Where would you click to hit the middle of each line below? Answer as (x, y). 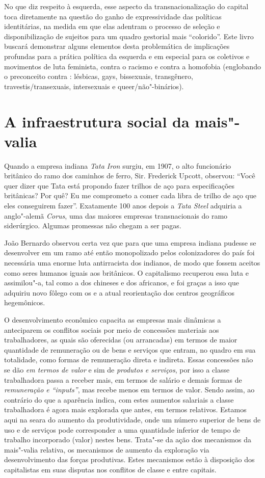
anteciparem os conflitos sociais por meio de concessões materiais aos (112, 329)
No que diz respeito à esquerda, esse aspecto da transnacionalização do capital (126, 6)
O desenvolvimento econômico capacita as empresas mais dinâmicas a (113, 319)
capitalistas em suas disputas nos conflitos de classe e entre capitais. (110, 469)
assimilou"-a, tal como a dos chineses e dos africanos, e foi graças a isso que (122, 283)
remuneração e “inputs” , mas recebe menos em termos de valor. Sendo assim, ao (129, 390)
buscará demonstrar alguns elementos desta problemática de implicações (117, 46)
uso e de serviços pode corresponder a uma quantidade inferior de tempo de (122, 429)
